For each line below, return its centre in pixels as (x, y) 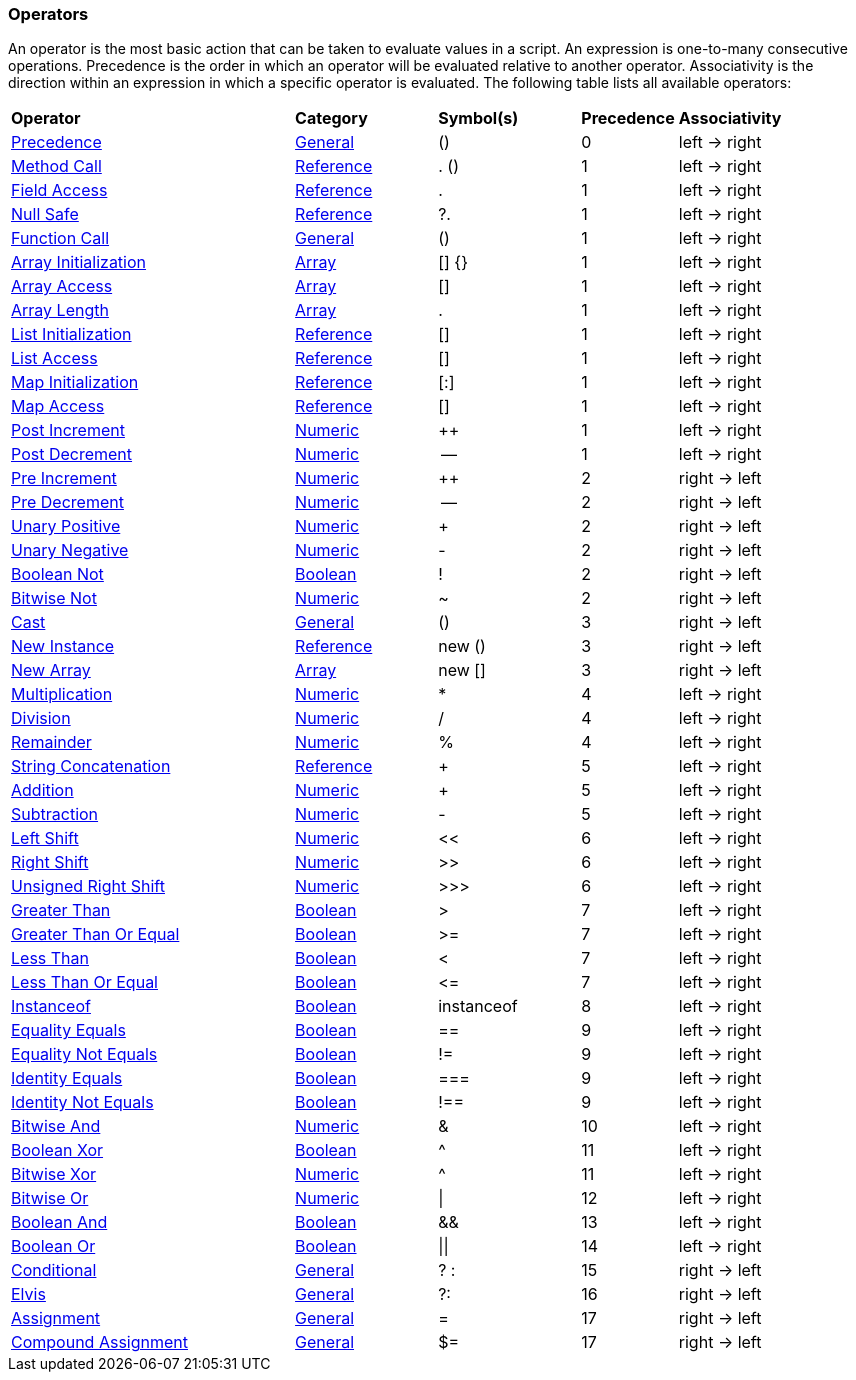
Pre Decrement (67, 502)
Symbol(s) (478, 118)
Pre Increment (64, 478)
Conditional (54, 1270)
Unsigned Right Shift (88, 886)
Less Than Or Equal (84, 982)
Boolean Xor (57, 1150)
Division (41, 718)
